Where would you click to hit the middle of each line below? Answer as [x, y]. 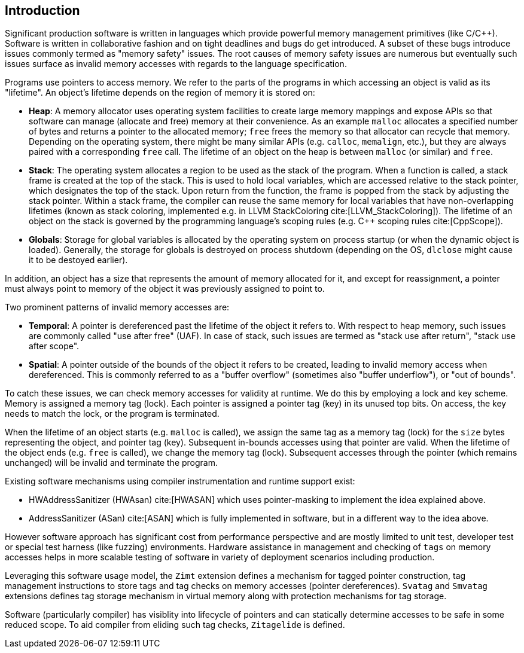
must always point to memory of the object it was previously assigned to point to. [165, 289]
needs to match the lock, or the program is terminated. [112, 414]
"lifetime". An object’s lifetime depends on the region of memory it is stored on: [160, 93]
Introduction [42, 10]
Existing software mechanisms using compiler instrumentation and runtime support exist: [180, 481]
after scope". [54, 346]
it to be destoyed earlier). [78, 260]
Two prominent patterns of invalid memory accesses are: [117, 307]
